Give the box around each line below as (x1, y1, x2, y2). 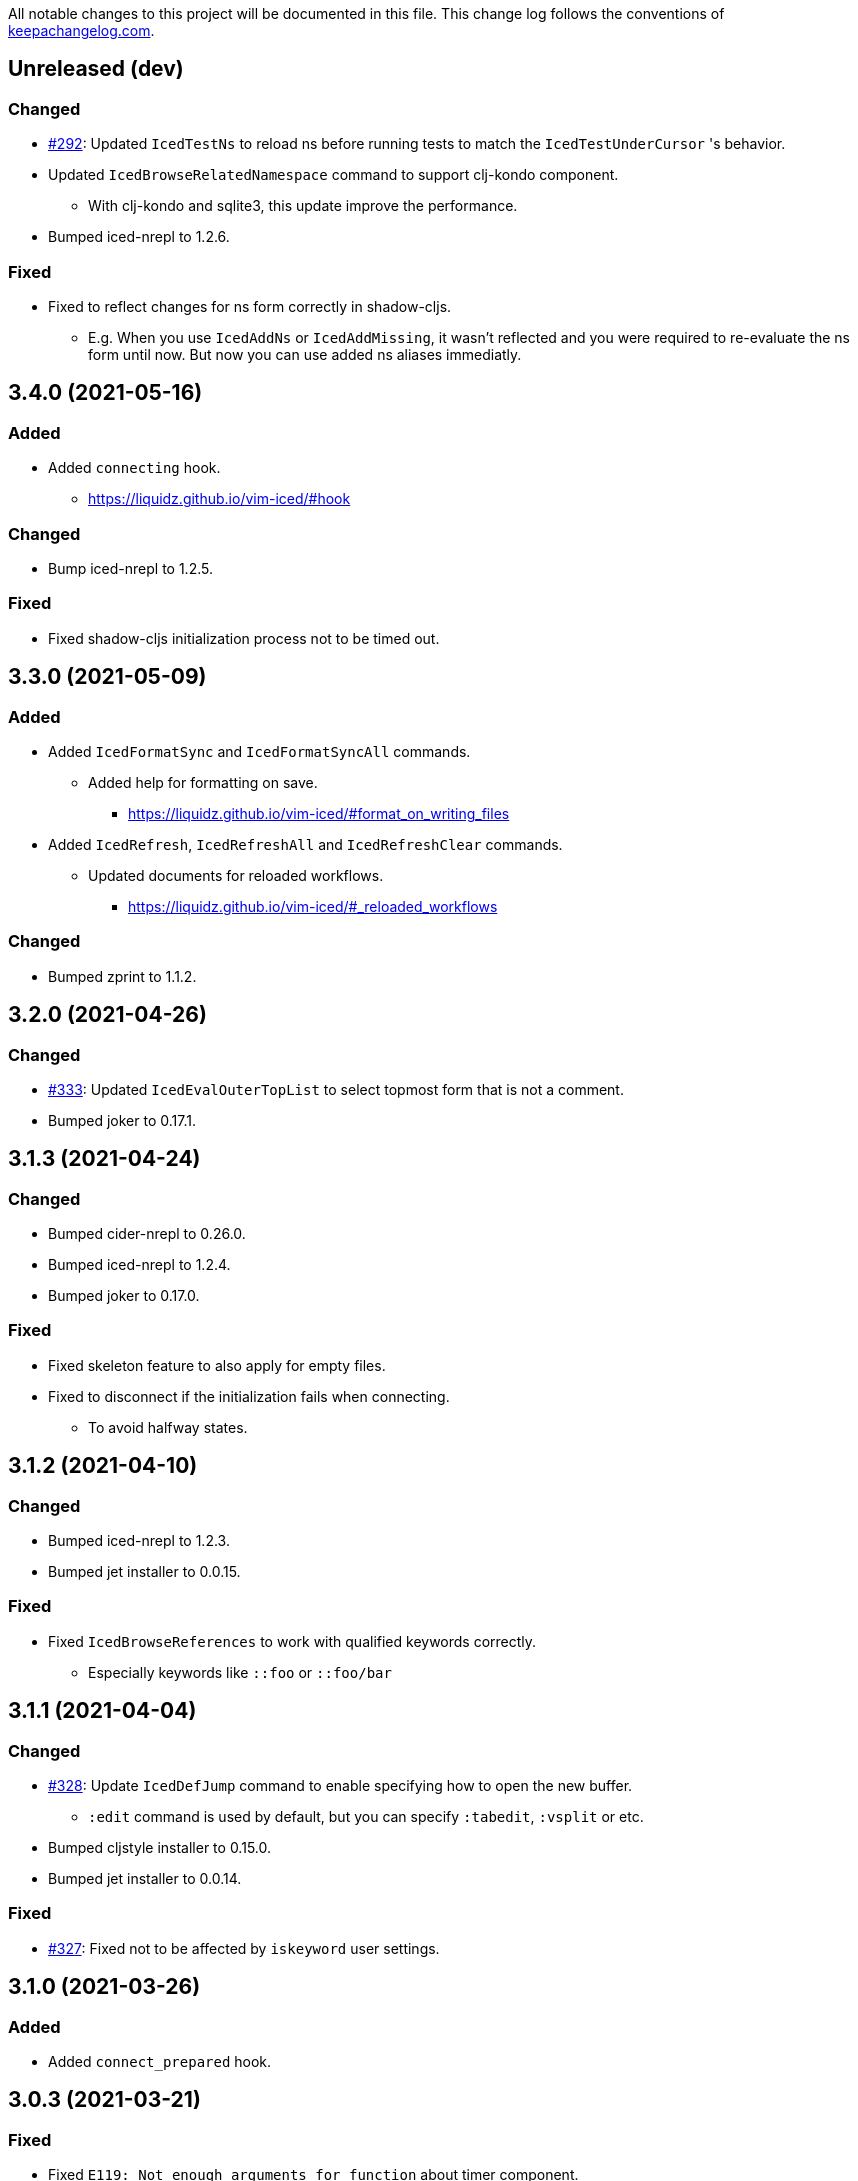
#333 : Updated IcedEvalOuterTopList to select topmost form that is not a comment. (48, 1080, 624, 1098)
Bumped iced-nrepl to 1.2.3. (48, 1532, 230, 1550)
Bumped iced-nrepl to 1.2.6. (48, 228, 230, 246)
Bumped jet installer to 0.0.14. (48, 1870, 242, 1888)
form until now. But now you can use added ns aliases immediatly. (88, 345, 522, 363)
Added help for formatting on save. (88, 773, 318, 791)
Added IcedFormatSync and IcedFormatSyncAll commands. (48, 742, 471, 760)
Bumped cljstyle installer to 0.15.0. (48, 1839, 271, 1857)
